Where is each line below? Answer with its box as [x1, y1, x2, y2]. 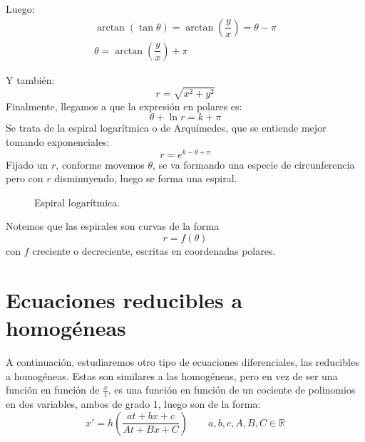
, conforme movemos [56, 157, 145, 172]
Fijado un [6, 157, 48, 172]
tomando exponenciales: [6, 134, 110, 149]
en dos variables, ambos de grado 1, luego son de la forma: [6, 396, 261, 411]
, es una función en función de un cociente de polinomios [108, 382, 356, 397]
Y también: [6, 72, 55, 87]
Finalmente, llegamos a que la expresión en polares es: [6, 98, 242, 113]
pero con [6, 171, 43, 186]
